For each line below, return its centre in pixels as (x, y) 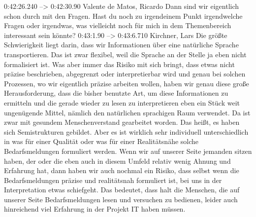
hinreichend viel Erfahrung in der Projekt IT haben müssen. (95, 209)
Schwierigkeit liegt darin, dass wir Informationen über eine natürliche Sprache (121, 45)
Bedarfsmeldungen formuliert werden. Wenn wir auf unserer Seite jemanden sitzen (128, 151)
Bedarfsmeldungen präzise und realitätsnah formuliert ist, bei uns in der (113, 180)
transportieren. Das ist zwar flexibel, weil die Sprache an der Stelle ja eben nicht (125, 54)
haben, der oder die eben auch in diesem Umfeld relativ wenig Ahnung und (117, 161)
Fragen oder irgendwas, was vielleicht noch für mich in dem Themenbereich (118, 25)
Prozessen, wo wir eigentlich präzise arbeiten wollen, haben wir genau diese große (127, 83)
